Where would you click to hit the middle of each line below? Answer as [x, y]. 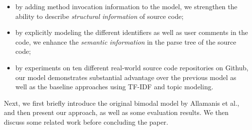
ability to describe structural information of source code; [99, 16]
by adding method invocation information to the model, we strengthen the [126, 6]
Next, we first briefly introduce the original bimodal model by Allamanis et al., [122, 103]
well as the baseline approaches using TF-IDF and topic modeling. [114, 87]
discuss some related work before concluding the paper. [86, 122]
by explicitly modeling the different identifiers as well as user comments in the [132, 32]
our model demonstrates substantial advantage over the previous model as [126, 77]
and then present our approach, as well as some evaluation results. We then [116, 112]
